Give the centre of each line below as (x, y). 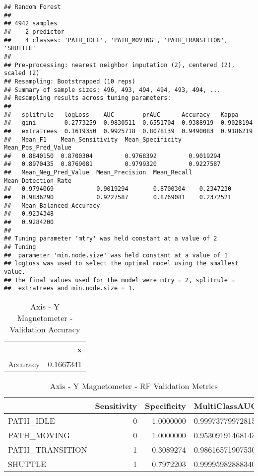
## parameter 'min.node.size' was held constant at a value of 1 (116, 255)
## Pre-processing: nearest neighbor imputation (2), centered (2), (120, 65)
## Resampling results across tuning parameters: (88, 98)
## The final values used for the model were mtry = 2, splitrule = (120, 280)
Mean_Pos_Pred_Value (38, 148)
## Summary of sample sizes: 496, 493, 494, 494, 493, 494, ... (112, 90)
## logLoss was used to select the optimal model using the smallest (121, 264)
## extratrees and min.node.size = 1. (70, 288)
